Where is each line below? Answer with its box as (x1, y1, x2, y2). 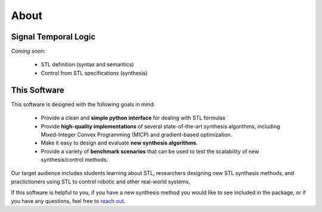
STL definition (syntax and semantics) (41, 61, 134, 68)
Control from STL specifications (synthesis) (41, 69, 148, 76)
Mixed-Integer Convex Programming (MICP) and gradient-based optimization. (41, 131, 233, 138)
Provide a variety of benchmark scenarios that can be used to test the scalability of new (41, 148, 259, 155)
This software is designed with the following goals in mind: (11, 100, 155, 107)
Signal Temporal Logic (11, 32, 95, 42)
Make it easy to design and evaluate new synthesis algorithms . (41, 139, 198, 146)
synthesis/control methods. (41, 156, 109, 164)
